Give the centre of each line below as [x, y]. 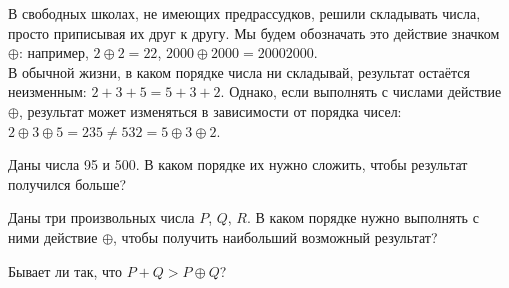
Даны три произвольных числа [101, 217]
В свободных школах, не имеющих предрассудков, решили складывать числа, [244, 13]
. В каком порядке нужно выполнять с [363, 217]
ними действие [53, 236]
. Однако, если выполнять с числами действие [361, 91]
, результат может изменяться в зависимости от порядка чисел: [210, 110]
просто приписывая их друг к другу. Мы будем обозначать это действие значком [254, 32]
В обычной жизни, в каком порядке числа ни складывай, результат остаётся [239, 71]
